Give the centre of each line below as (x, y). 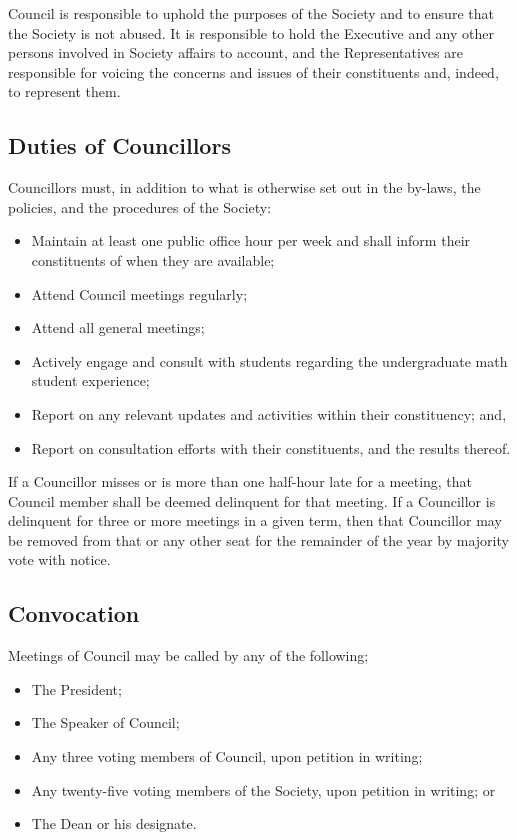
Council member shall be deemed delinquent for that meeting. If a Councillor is (252, 500)
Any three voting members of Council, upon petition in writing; (227, 756)
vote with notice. (59, 559)
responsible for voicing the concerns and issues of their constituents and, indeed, (253, 71)
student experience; (90, 380)
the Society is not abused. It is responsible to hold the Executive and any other (251, 32)
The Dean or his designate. (114, 823)
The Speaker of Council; (105, 722)
